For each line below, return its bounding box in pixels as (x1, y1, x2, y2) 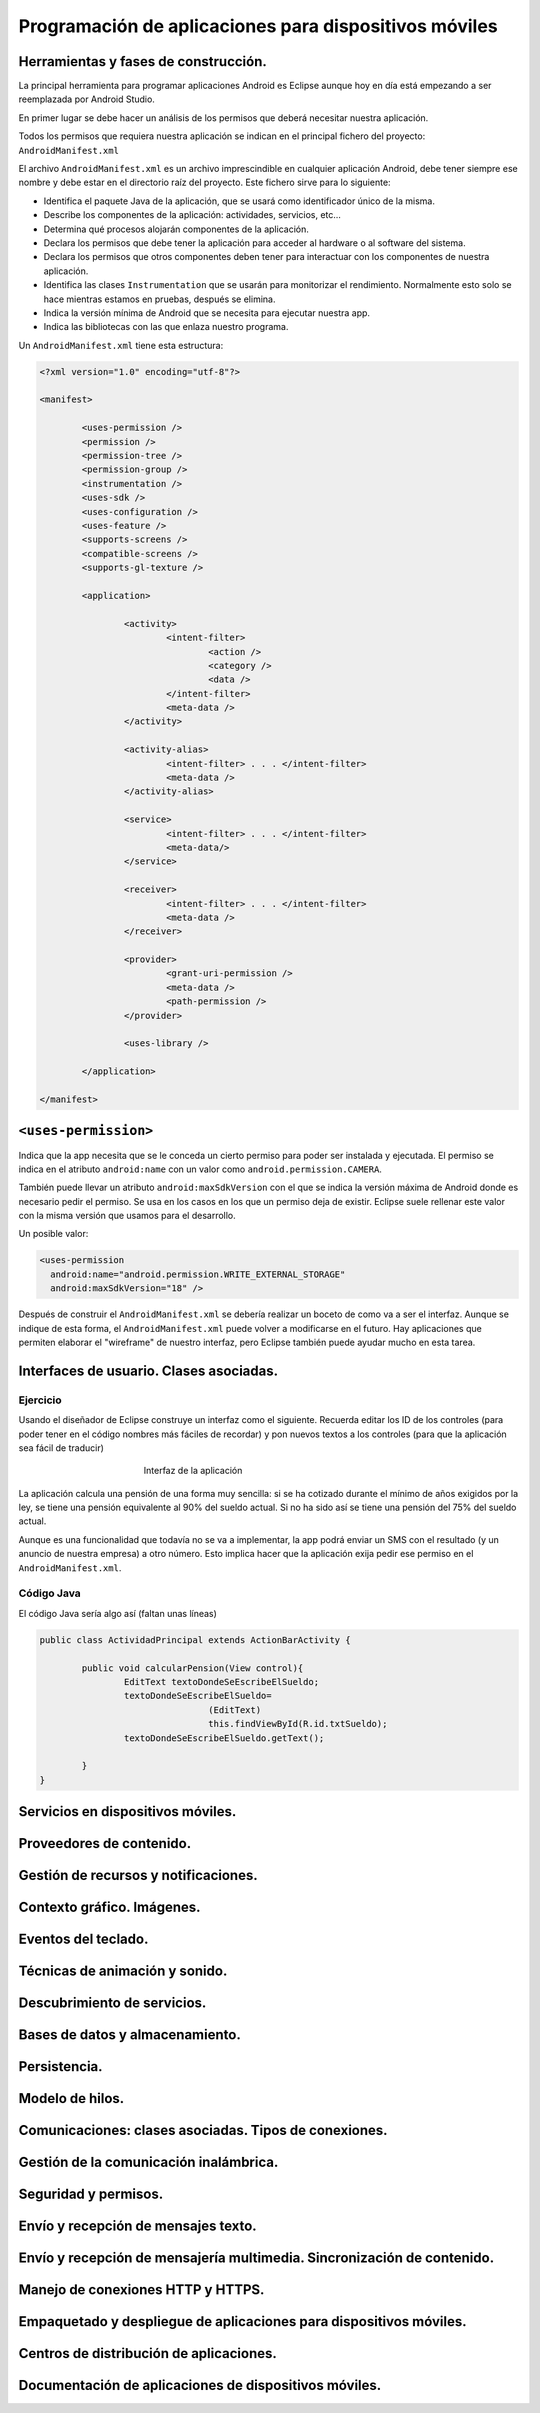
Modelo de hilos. (18, 2090, 125, 2107)
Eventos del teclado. (18, 1931, 149, 1948)
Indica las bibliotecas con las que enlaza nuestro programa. (43, 321, 289, 333)
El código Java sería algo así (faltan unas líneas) (18, 1607, 217, 1619)
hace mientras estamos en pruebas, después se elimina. (43, 293, 276, 305)
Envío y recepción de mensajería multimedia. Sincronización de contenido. (18, 2250, 495, 2267)
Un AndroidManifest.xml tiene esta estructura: (18, 339, 224, 351)
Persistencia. (18, 2058, 104, 2075)
